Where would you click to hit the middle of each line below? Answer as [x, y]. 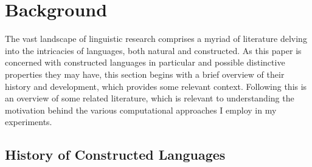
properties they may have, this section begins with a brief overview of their [145, 74]
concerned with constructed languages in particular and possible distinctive [145, 62]
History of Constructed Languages [115, 155]
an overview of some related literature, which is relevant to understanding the [150, 98]
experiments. [29, 122]
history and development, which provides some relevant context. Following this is [156, 86]
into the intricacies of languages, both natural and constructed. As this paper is [153, 50]
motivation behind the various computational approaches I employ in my [141, 110]
